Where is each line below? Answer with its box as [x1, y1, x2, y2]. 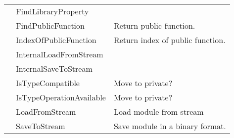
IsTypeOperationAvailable [16, 92, 106, 103]
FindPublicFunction [16, 20, 85, 31]
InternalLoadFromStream [16, 48, 103, 60]
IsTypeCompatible [16, 77, 80, 89]
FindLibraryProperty [16, 5, 89, 17]
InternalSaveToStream [16, 63, 93, 74]
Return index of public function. [113, 34, 226, 46]
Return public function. [113, 20, 195, 31]
